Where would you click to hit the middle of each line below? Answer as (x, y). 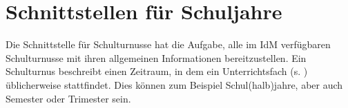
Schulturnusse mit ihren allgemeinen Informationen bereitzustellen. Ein (156, 57)
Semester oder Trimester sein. (68, 98)
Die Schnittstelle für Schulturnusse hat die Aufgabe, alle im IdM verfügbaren (168, 44)
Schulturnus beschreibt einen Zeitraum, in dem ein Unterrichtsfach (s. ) (157, 71)
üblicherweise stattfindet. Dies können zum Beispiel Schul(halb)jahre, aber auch (174, 84)
